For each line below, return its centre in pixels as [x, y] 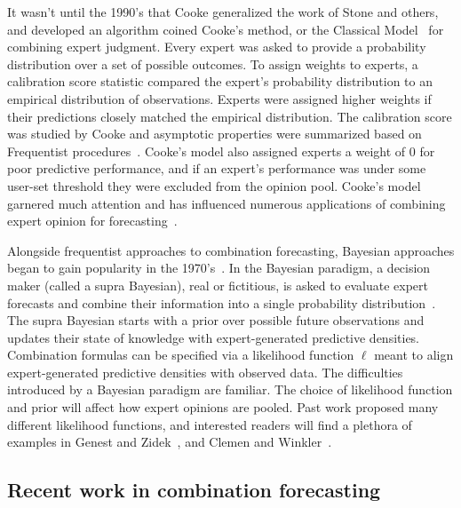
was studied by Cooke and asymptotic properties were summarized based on [215, 134]
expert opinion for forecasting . [92, 221]
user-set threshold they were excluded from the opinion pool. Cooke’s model [214, 185]
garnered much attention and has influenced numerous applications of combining [227, 203]
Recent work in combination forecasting [194, 490]
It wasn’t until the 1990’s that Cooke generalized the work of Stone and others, [223, 12]
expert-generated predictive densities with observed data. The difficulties [205, 372]
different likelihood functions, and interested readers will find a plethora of [210, 424]
